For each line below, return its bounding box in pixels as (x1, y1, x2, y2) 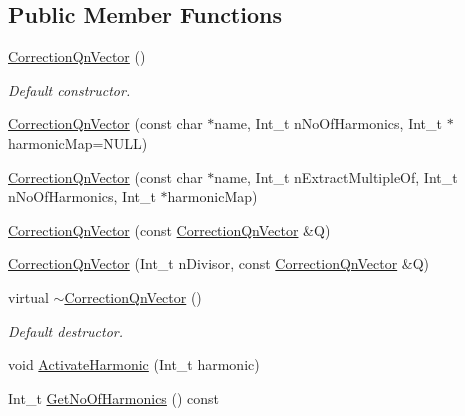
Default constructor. (8, 79, 131, 100)
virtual (8, 286, 49, 307)
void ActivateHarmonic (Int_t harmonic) (8, 354, 260, 375)
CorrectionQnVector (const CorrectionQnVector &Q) (8, 219, 331, 240)
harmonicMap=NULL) (8, 132, 148, 153)
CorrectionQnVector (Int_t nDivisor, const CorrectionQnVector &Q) (8, 253, 430, 274)
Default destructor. (8, 320, 124, 341)
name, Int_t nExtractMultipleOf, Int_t (214, 166, 458, 187)
